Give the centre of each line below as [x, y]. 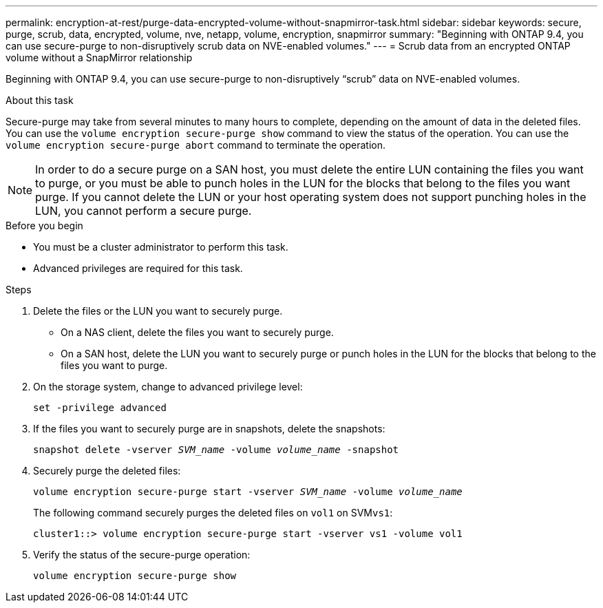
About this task [40, 100]
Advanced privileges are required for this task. [138, 268]
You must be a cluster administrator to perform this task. [161, 247]
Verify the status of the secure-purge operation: [142, 555]
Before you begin [44, 226]
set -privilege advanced [100, 408]
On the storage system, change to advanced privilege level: [168, 387]
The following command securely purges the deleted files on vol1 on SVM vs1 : [213, 513]
